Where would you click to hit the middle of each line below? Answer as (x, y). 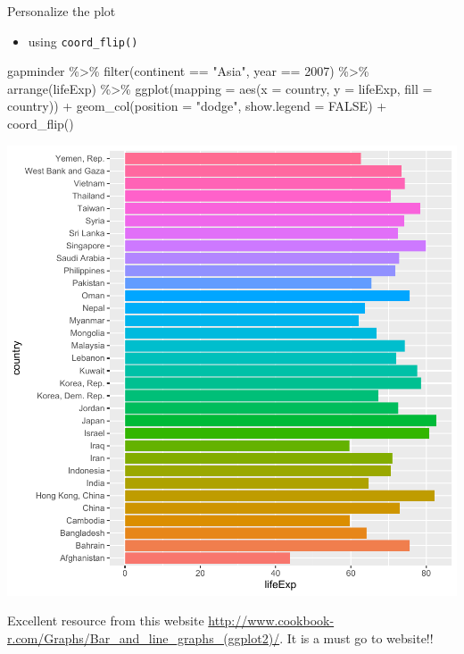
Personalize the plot (62, 11)
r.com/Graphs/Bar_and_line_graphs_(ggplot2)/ (144, 637)
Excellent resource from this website (106, 620)
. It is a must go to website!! (356, 637)
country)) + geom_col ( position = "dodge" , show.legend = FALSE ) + (197, 106)
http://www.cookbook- (271, 620)
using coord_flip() (83, 41)
